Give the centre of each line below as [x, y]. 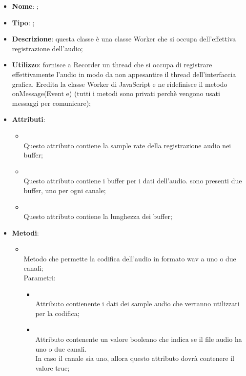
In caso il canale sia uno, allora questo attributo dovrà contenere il [135, 358]
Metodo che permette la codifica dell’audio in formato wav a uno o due [130, 258]
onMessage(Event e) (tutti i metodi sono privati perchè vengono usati [116, 93]
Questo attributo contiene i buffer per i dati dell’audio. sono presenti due [133, 181]
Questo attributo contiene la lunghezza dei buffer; [98, 216]
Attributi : [29, 119]
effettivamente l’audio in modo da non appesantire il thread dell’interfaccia [124, 74]
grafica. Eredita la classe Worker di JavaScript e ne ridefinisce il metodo [120, 84]
